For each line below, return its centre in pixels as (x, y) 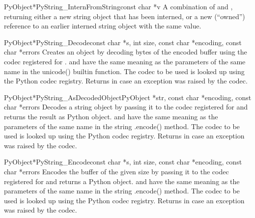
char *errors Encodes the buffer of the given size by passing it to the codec (116, 171)
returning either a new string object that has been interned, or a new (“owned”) (125, 16)
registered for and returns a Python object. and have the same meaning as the (122, 181)
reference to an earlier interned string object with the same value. (103, 26)
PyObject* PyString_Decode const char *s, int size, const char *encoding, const (123, 42)
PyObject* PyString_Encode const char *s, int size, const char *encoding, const (123, 162)
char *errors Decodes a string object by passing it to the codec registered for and (126, 107)
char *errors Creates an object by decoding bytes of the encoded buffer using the (126, 52)
